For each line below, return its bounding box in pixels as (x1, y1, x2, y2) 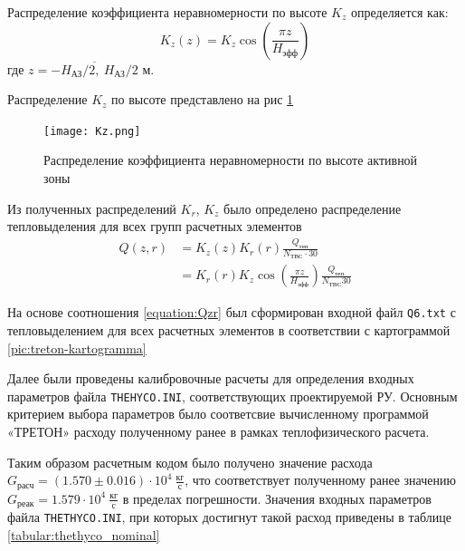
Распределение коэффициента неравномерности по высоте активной (43, 150, 418, 169)
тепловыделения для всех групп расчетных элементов (7, 217, 302, 236)
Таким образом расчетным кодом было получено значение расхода (7, 452, 373, 471)
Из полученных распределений (7, 198, 176, 217)
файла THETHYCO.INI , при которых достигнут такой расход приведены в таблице (7, 507, 451, 527)
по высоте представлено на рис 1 (111, 90, 294, 109)
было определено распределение (223, 198, 402, 217)
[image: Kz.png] (43, 124, 141, 138)
